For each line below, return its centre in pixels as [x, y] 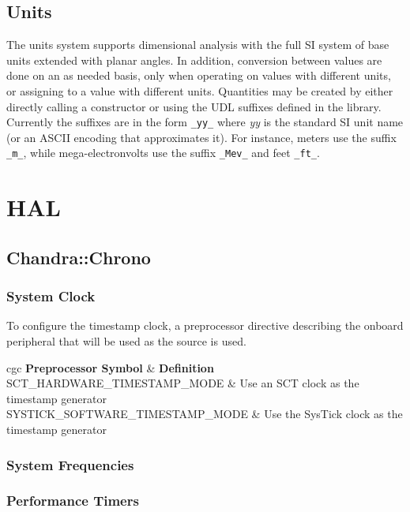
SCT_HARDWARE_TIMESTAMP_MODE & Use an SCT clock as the [183, 383]
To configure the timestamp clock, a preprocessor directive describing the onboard [205, 325]
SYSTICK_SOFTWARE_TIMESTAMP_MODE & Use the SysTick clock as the [205, 414]
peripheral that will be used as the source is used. [126, 341]
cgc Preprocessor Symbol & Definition [110, 367]
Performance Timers [73, 501]
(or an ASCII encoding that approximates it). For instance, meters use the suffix [201, 137]
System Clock [51, 296]
